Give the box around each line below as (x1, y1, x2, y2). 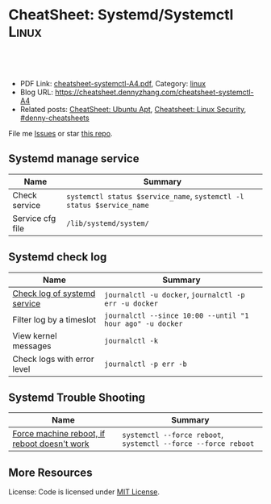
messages (12, 340, 52, 352)
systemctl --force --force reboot (122, 439, 255, 448)
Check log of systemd (12, 288, 96, 299)
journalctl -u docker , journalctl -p (104, 289, 245, 300)
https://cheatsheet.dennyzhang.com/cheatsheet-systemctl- (55, 87, 254, 97)
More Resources (8, 465, 93, 479)
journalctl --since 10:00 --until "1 (104, 310, 249, 320)
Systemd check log (8, 250, 107, 264)
